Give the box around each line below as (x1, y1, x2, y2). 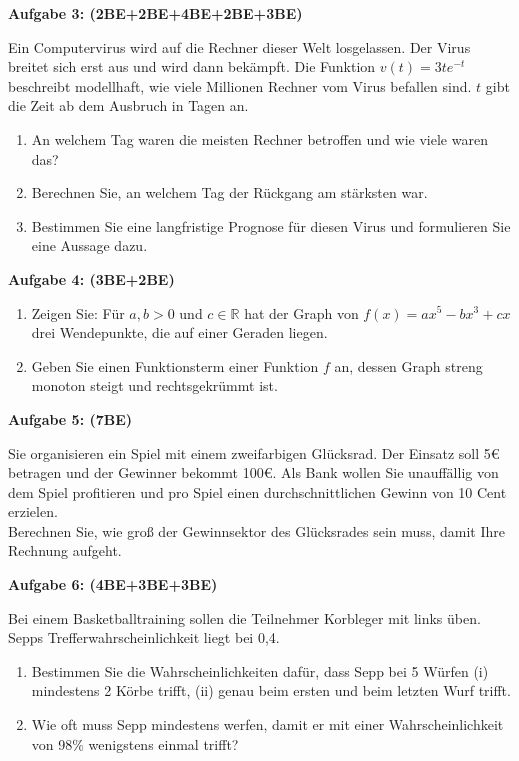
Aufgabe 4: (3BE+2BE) (8, 268, 175, 289)
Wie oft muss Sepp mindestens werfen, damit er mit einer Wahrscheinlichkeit (31, 714, 504, 735)
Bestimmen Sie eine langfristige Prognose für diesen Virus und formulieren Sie (31, 215, 511, 236)
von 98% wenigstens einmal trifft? (31, 733, 239, 754)
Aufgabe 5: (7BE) (8, 408, 133, 429)
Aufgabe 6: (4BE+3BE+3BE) (8, 574, 218, 595)
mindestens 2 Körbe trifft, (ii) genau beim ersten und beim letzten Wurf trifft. (31, 680, 511, 701)
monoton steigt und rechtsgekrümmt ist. (31, 375, 278, 396)
